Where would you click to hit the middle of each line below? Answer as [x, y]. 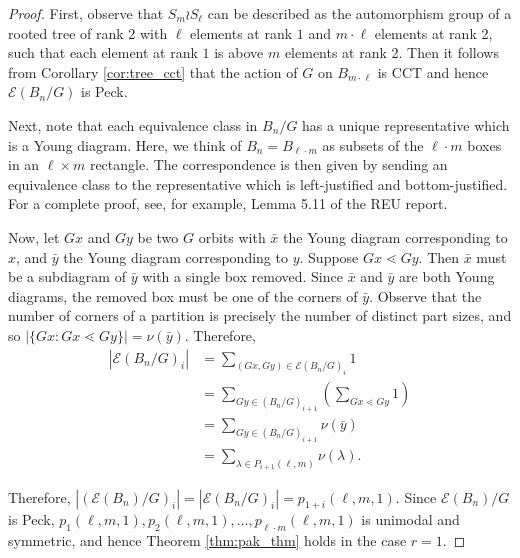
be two [158, 236]
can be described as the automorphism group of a [359, 13]
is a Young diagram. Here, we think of [125, 144]
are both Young [447, 276]
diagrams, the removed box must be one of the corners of [183, 295]
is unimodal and [410, 519]
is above [239, 52]
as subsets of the [373, 144]
